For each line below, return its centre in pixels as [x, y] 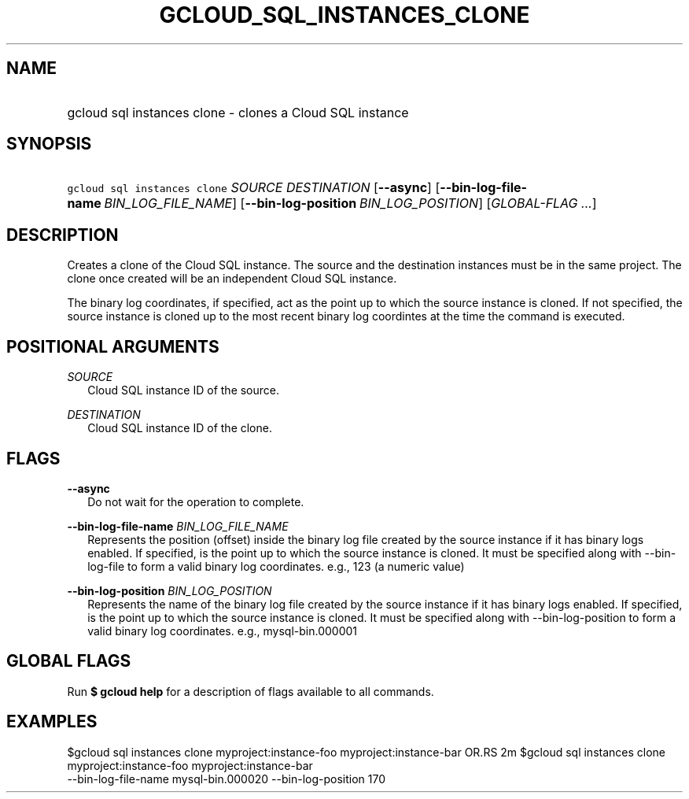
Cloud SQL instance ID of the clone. [180, 428]
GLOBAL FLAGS [69, 661]
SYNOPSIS [49, 144]
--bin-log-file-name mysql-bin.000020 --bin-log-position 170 [226, 779]
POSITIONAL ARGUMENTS [113, 346]
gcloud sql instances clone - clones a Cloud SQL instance [238, 112]
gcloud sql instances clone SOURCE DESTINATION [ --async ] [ [254, 188]
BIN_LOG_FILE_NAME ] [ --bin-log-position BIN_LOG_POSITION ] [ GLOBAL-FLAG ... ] [350, 203]
